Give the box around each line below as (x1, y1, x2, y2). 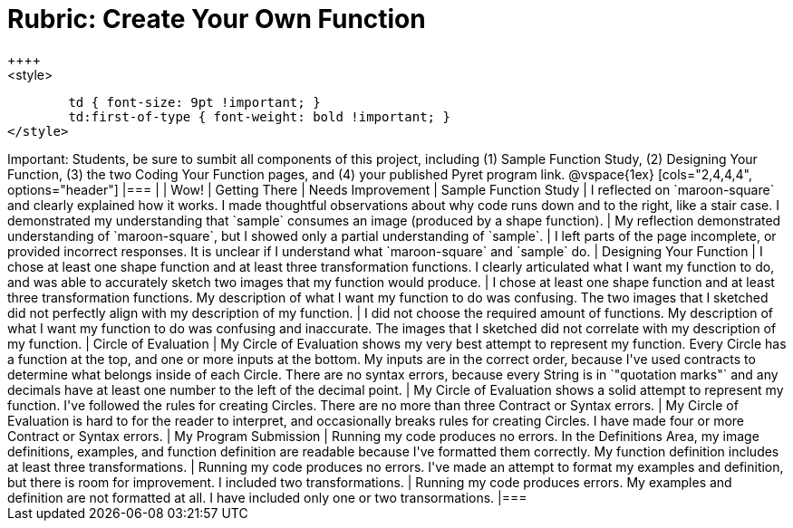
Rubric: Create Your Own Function (7, 4, 426, 34)
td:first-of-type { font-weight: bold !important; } (68, 109, 450, 124)
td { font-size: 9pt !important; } (68, 94, 321, 110)
